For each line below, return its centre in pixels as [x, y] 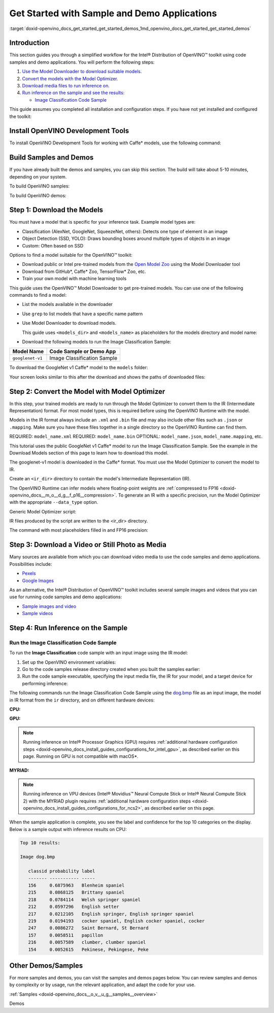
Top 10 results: [40, 843]
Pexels [29, 573]
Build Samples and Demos [52, 158]
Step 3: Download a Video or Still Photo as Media [88, 545]
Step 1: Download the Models [56, 210]
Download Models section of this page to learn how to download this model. [89, 453]
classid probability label [62, 871]
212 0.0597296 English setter [74, 907]
